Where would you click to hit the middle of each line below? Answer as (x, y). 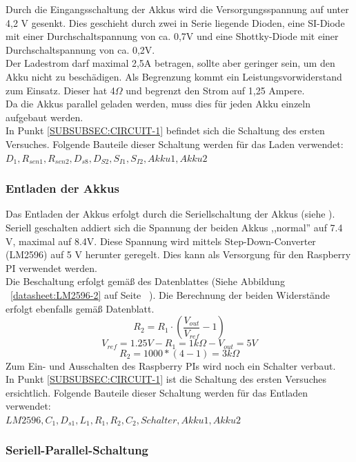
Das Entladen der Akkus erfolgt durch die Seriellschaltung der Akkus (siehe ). (170, 214)
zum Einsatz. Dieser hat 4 (60, 90)
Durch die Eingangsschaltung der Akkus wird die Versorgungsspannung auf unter (177, 9)
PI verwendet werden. (51, 267)
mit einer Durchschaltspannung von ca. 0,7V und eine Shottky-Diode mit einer (172, 36)
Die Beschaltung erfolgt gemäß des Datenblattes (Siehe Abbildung (145, 281)
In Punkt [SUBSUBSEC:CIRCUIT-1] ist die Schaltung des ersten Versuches (166, 379)
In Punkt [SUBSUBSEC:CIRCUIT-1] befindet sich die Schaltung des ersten (165, 130)
